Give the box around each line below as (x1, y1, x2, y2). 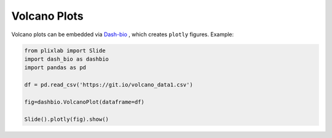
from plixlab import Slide (24, 47, 106, 54)
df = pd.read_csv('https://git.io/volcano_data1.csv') (24, 82, 193, 88)
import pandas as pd (24, 64, 86, 71)
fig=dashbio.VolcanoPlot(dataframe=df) (24, 98, 144, 105)
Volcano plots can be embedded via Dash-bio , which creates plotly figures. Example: (11, 31, 234, 38)
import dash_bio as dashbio (24, 55, 109, 63)
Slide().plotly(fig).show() (24, 115, 109, 123)
